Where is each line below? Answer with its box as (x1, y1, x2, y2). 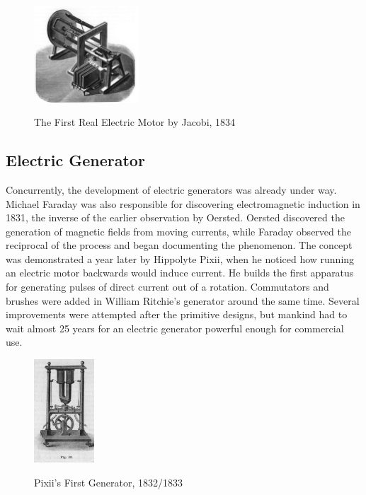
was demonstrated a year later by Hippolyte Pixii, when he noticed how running (6, 251, 355, 266)
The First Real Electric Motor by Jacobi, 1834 (34, 115, 236, 129)
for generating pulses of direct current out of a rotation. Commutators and (6, 279, 329, 294)
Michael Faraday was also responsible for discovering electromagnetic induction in (6, 196, 360, 211)
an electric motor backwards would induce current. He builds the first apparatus (6, 265, 354, 280)
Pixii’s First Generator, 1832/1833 (34, 475, 183, 490)
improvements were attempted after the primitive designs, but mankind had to (6, 307, 348, 322)
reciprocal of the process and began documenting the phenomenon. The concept (6, 238, 353, 252)
